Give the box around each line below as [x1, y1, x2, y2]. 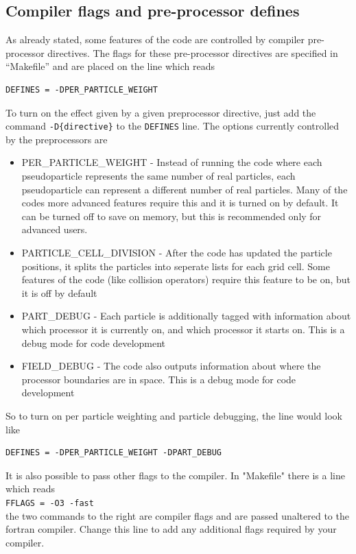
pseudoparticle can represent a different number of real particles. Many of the [21, 182, 348, 196]
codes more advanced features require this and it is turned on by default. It [21, 195, 339, 210]
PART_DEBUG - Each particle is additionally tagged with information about [21, 309, 351, 323]
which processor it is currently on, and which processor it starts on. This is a [21, 322, 345, 336]
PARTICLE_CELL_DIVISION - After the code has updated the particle [21, 245, 332, 259]
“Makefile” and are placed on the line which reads [5, 59, 215, 73]
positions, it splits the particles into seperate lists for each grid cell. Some [21, 258, 330, 273]
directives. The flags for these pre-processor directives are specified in [47, 45, 338, 60]
